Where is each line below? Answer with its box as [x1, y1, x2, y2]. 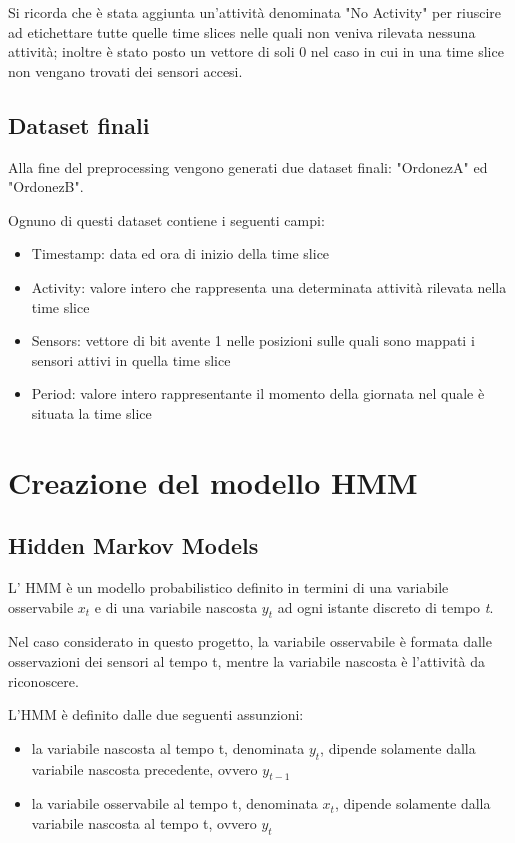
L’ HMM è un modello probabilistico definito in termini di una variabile [8, 577, 449, 598]
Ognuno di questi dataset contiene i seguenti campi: [8, 209, 325, 230]
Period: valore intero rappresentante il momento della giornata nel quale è [31, 383, 485, 404]
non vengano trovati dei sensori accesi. [8, 60, 243, 81]
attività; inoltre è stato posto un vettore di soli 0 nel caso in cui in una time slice [8, 41, 504, 62]
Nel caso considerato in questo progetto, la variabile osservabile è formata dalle [8, 631, 492, 652]
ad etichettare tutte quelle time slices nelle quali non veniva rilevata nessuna [8, 21, 476, 42]
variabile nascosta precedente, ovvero [31, 758, 258, 779]
